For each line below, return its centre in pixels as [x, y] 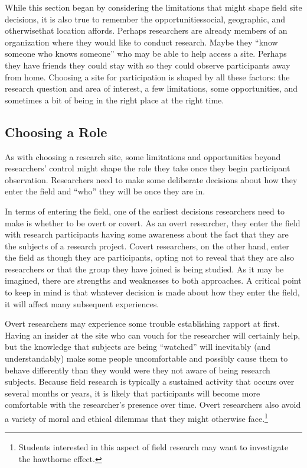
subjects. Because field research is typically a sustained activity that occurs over [150, 381]
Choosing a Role [56, 131]
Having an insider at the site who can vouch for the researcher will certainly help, [153, 335]
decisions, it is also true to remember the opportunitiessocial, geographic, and [145, 19]
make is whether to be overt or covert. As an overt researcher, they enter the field [153, 222]
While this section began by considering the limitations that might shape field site [153, 7]
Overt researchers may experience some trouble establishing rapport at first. [142, 324]
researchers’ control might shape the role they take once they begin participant [148, 168]
